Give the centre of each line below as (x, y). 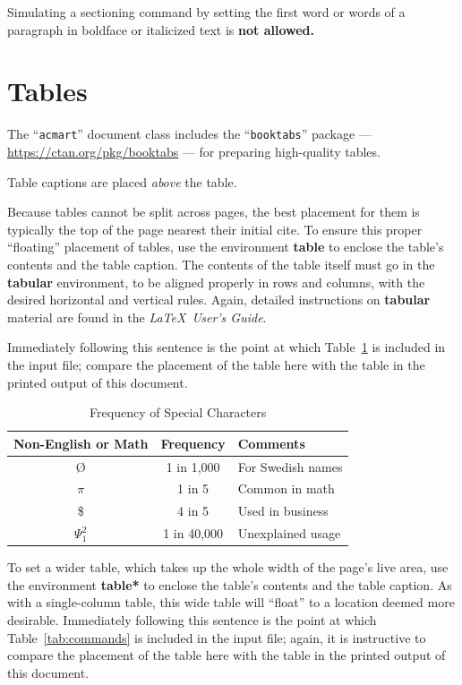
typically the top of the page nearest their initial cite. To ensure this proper (215, 229)
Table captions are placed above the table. (122, 181)
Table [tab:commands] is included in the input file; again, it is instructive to (217, 637)
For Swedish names (290, 466)
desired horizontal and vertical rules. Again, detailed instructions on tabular (219, 300)
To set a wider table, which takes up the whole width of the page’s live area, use (228, 567)
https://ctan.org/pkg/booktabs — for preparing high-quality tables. (194, 151)
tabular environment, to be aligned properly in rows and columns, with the (216, 282)
